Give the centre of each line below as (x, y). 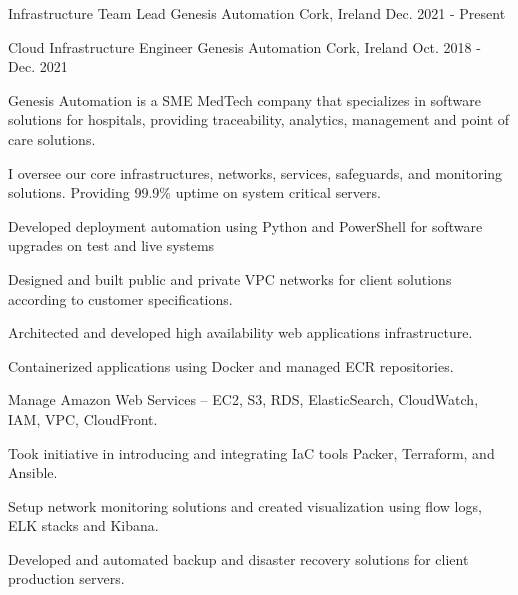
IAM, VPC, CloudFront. (83, 418)
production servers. (66, 578)
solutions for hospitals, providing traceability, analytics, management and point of (259, 119)
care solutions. (52, 138)
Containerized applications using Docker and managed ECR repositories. (231, 365)
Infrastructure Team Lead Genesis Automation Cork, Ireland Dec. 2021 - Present (257, 13)
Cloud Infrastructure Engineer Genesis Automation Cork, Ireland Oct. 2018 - (244, 46)
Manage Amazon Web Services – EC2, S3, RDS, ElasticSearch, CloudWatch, (243, 399)
